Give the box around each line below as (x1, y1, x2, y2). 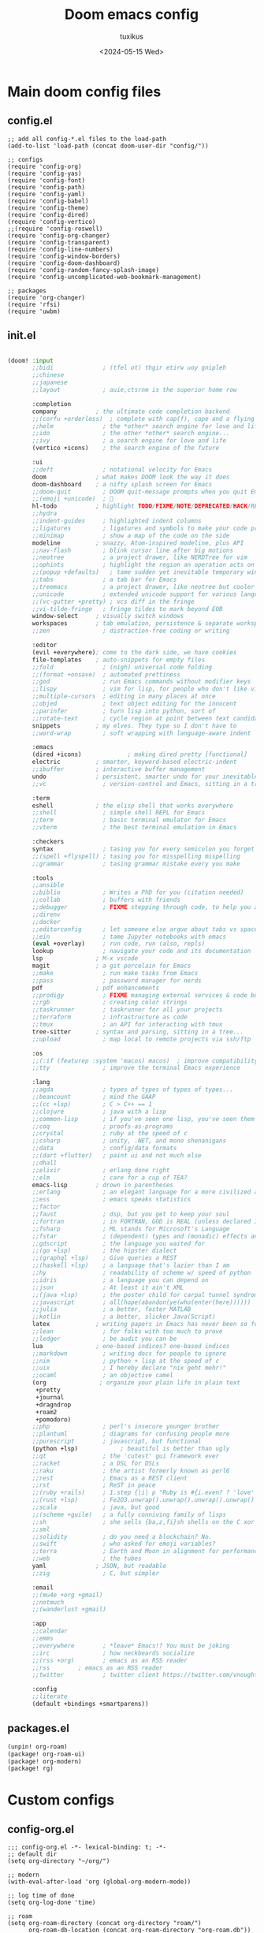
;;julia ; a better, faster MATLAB (32, 1305, 191, 1313)
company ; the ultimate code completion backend (32, 408, 230, 415)
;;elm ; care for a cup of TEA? (32, 1173, 188, 1182)
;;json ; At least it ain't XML (32, 1283, 184, 1291)
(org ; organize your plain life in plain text (32, 1379, 241, 1387)
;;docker (32, 918, 61, 926)
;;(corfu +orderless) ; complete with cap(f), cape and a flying (32, 415, 255, 423)
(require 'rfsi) (7, 300, 61, 308)
